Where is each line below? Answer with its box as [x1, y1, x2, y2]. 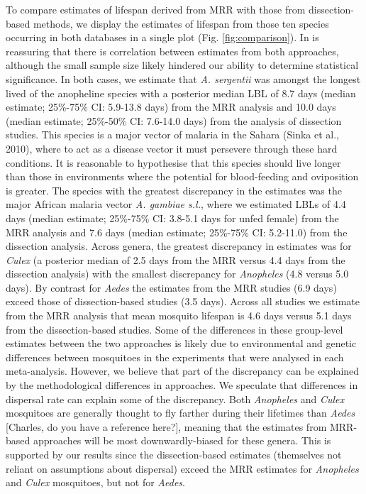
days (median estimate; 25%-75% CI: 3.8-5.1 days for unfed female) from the [6, 210, 339, 225]
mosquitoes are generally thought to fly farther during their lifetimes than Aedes [6, 405, 355, 420]
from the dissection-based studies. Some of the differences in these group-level [6, 322, 343, 336]
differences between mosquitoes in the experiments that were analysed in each [6, 349, 344, 364]
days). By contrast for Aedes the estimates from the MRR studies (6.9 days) [6, 280, 337, 295]
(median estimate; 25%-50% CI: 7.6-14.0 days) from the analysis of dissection [6, 113, 342, 128]
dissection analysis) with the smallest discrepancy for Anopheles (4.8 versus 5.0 [6, 266, 349, 281]
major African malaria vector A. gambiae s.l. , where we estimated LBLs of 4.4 [6, 197, 346, 212]
